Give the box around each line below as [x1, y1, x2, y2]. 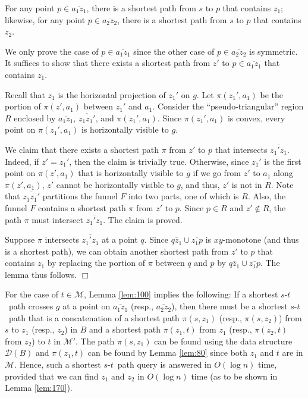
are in [282, 346, 303, 359]
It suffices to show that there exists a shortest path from [5, 57, 210, 69]
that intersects [215, 143, 268, 155]
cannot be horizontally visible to [56, 178, 174, 190]
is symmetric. [249, 45, 298, 57]
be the [260, 88, 283, 101]
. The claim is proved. [103, 213, 183, 225]
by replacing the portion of [47, 256, 146, 269]
